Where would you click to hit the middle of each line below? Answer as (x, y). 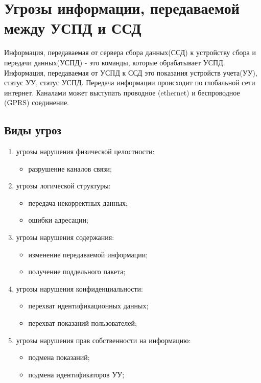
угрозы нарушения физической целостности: (85, 151)
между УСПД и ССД (73, 28)
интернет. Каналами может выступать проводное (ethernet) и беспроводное (122, 92)
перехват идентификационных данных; (88, 306)
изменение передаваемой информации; (88, 254)
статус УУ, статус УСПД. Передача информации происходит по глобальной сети (130, 82)
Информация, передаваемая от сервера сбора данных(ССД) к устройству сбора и (130, 52)
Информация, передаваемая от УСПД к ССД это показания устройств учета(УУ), (131, 72)
